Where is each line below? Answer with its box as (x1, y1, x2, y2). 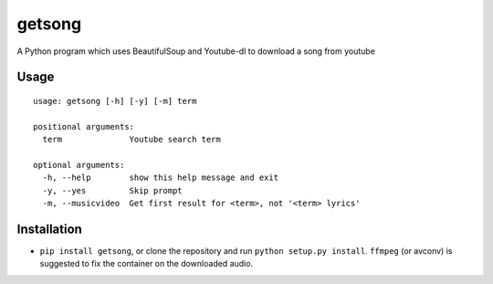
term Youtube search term (42, 134, 221, 145)
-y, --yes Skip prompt (42, 185, 183, 195)
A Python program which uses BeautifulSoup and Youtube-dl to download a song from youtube (16, 46, 376, 57)
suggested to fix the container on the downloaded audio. (39, 258, 254, 269)
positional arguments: (33, 121, 135, 131)
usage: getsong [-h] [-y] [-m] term (33, 96, 197, 106)
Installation (16, 221, 82, 237)
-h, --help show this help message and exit (42, 173, 278, 183)
